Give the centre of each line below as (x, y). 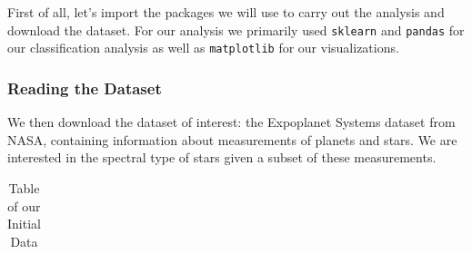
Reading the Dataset (85, 88)
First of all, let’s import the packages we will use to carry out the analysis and (226, 12)
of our (24, 205)
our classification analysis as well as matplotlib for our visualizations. (203, 48)
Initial (24, 224)
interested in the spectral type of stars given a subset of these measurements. (222, 157)
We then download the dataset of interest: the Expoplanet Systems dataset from (231, 122)
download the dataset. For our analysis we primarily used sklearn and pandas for (236, 29)
